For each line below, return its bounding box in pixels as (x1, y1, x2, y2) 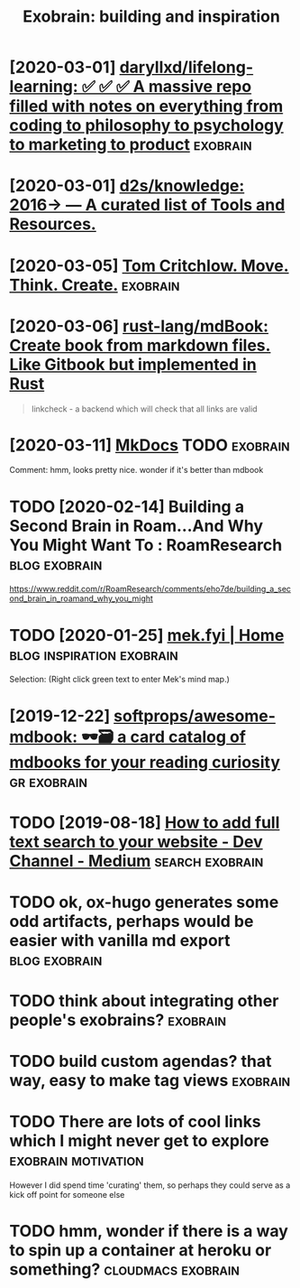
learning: (9, 77, 78, 97)
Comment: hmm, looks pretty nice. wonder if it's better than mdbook (9, 465, 264, 476)
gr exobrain (9, 771, 88, 792)
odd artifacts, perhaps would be (9, 911, 254, 931)
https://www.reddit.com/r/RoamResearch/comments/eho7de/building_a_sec (9, 584, 291, 595)
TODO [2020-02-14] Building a (9, 496, 245, 516)
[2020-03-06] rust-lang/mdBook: (9, 316, 268, 336)
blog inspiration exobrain (9, 644, 178, 664)
